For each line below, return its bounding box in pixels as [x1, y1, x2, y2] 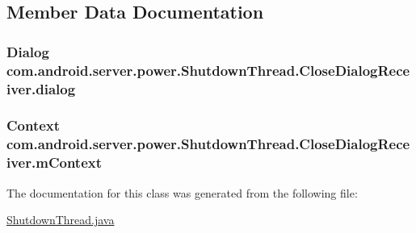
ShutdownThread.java [6, 211, 115, 228]
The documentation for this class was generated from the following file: [6, 184, 358, 201]
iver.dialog [6, 78, 76, 98]
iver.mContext [6, 152, 102, 173]
